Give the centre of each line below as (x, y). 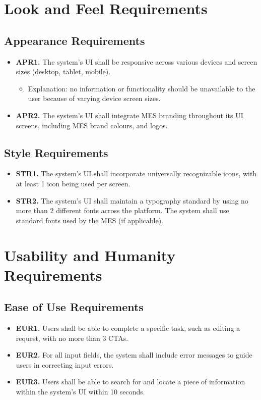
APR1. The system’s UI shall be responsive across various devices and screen (137, 61)
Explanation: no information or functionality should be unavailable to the (142, 88)
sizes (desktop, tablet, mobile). (63, 71)
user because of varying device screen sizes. (94, 98)
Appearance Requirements (75, 40)
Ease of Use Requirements (74, 307)
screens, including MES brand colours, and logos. (92, 125)
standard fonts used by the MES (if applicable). (89, 220)
